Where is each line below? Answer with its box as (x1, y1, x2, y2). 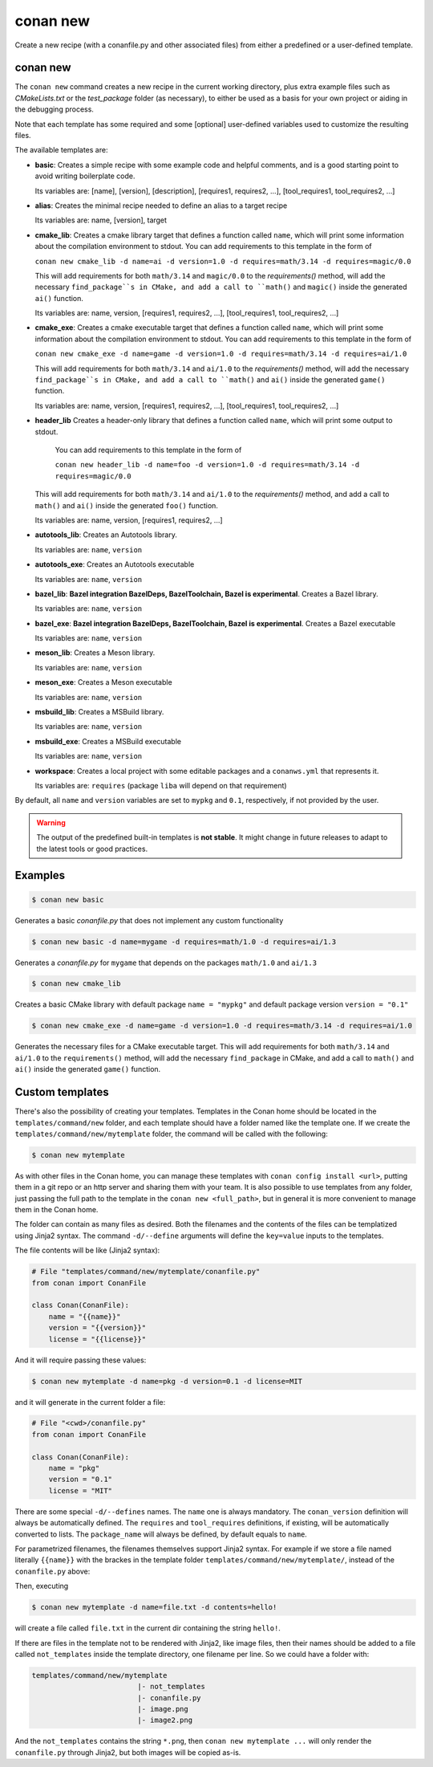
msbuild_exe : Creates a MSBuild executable (34, 736, 182, 746)
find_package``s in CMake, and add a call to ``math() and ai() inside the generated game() (34, 375, 386, 385)
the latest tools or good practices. (36, 844, 148, 853)
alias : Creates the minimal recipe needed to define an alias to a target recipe (34, 201, 288, 210)
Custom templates (14, 1085, 109, 1099)
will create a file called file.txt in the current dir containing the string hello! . (14, 1623, 281, 1633)
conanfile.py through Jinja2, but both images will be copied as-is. (14, 1747, 241, 1757)
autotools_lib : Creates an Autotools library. (34, 530, 178, 539)
